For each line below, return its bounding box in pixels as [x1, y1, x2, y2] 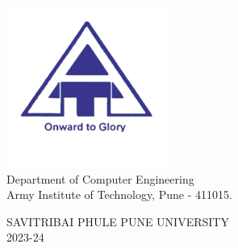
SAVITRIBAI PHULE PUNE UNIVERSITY [6, 213, 229, 229]
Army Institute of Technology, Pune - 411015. [6, 186, 232, 203]
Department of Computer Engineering [6, 170, 194, 187]
